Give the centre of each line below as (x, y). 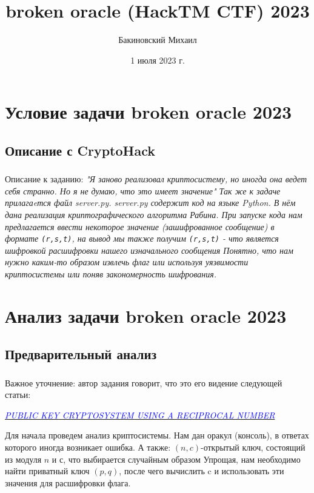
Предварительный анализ (81, 354)
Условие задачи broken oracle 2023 (149, 112)
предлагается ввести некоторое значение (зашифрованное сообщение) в (140, 226)
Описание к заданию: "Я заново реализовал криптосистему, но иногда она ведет (156, 179)
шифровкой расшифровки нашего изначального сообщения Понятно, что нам (149, 250)
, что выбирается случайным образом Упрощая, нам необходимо (182, 459)
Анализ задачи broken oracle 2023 (146, 315)
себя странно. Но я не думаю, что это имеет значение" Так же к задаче (143, 190)
